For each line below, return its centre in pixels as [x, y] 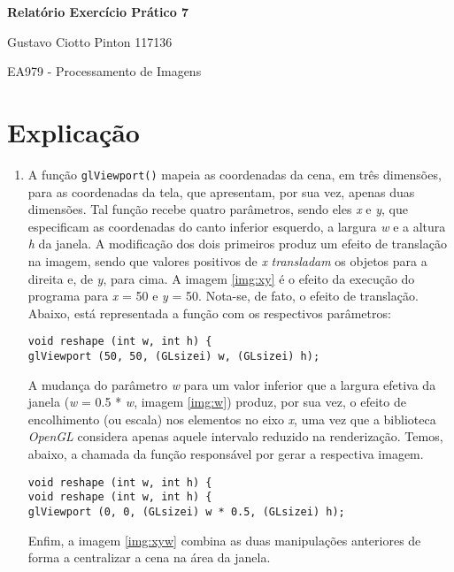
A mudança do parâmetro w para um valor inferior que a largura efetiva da [232, 384]
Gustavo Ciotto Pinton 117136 [90, 41]
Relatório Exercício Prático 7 [98, 11]
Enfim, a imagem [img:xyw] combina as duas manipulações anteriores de [224, 540]
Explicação [73, 131]
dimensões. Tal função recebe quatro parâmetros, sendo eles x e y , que [218, 209]
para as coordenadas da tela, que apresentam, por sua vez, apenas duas [221, 191]
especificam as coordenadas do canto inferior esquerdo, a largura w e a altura [237, 226]
